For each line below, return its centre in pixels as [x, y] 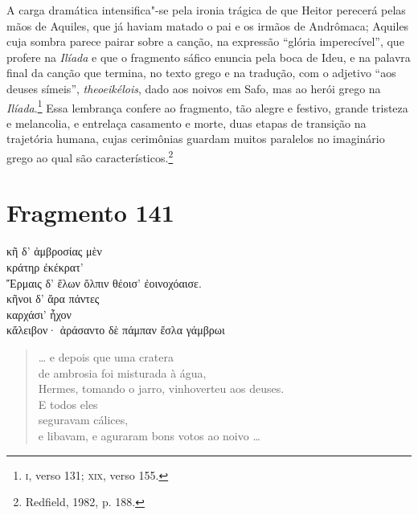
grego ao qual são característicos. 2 [90, 156]
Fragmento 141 [90, 213]
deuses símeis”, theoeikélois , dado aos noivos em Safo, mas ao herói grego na [194, 88]
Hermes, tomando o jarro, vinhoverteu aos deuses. [161, 388]
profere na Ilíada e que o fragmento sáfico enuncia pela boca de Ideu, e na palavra [209, 57]
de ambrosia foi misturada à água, [122, 372]
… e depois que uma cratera [106, 356]
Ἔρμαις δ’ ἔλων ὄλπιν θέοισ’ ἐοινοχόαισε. [104, 282]
